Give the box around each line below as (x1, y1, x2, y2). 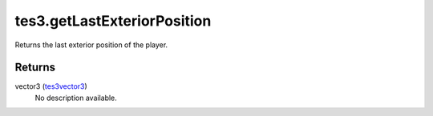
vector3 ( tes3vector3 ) (14, 82, 87, 91)
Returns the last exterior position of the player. (14, 40, 168, 50)
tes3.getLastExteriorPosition (14, 12, 212, 30)
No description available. (34, 93, 118, 102)
